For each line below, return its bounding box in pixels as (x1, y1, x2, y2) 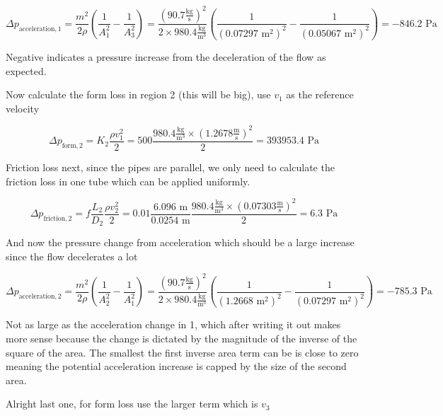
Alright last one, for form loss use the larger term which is (6, 396, 258, 411)
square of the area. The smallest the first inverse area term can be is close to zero (6, 345, 359, 359)
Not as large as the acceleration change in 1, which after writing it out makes (6, 317, 341, 332)
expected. (6, 63, 47, 78)
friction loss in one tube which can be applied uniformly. (6, 173, 251, 188)
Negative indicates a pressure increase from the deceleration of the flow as (6, 49, 326, 64)
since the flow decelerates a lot (6, 248, 138, 263)
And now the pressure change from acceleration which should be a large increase (6, 235, 355, 250)
